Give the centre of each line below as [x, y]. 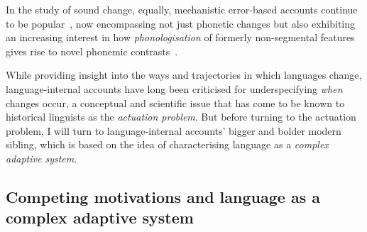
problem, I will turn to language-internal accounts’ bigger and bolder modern [174, 130]
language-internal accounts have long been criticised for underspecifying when [174, 88]
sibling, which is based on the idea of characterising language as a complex [167, 144]
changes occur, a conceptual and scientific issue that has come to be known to [175, 103]
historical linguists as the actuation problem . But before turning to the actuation [181, 117]
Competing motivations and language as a [163, 196]
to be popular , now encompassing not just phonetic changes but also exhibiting [181, 23]
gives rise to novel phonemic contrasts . [92, 51]
